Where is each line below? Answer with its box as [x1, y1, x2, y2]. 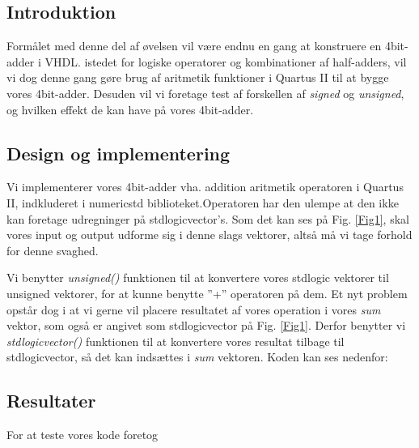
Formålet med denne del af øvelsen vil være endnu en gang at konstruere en [6, 37, 382, 54]
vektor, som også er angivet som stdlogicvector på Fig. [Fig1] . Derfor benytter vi [6, 317, 406, 334]
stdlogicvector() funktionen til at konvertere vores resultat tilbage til [6, 332, 345, 349]
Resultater [6, 388, 96, 413]
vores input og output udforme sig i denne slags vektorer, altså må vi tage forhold [6, 226, 413, 243]
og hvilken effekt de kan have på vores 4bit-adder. [6, 100, 254, 117]
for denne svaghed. [6, 241, 99, 258]
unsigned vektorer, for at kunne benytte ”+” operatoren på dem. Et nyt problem [6, 284, 408, 301]
